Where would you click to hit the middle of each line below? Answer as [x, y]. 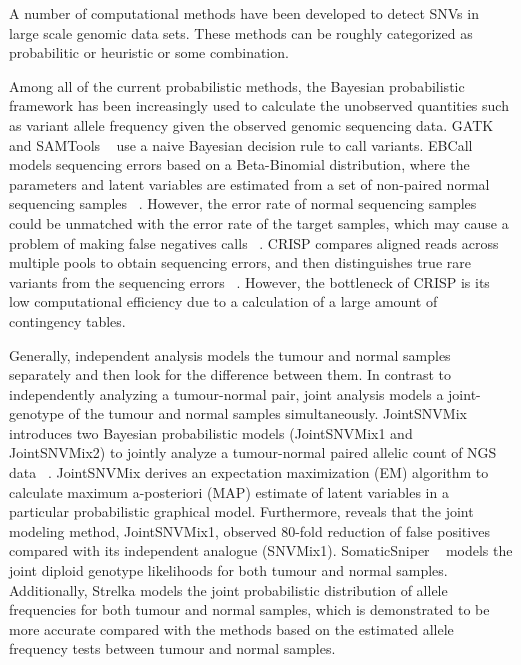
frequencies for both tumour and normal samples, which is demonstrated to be [249, 609]
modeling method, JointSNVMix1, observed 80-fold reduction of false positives [249, 530]
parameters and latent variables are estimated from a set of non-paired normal [249, 183]
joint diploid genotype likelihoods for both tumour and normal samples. [228, 570]
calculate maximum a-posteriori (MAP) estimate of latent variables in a [229, 491]
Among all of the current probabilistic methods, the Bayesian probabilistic [237, 85]
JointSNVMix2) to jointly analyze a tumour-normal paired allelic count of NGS [253, 452]
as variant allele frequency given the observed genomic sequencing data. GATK [251, 124]
